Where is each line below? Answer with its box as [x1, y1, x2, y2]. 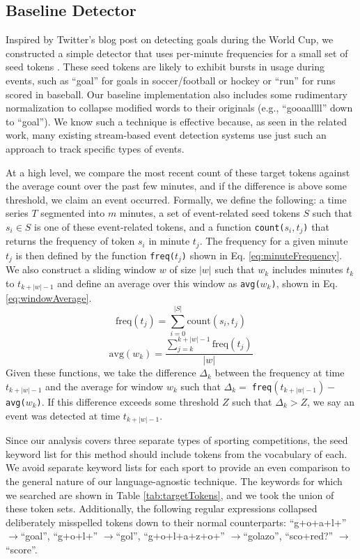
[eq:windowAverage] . [6, 291, 92, 305]
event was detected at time [6, 408, 120, 422]
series [6, 206, 29, 220]
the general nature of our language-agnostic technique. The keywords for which [6, 473, 343, 488]
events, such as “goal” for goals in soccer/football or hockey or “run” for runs [6, 72, 336, 87]
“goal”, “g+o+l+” [20, 528, 98, 543]
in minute [148, 233, 190, 248]
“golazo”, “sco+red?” [243, 528, 334, 543]
